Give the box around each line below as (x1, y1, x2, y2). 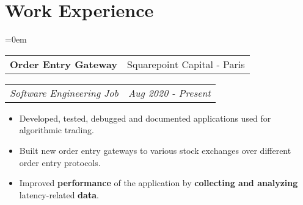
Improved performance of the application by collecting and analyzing (19, 176, 298, 189)
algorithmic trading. (19, 123, 95, 136)
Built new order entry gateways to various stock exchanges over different (19, 144, 291, 156)
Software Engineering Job (10, 85, 119, 100)
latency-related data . (19, 188, 99, 201)
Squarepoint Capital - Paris (127, 57, 245, 71)
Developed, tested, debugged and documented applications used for (19, 111, 271, 124)
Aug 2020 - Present (128, 85, 211, 100)
